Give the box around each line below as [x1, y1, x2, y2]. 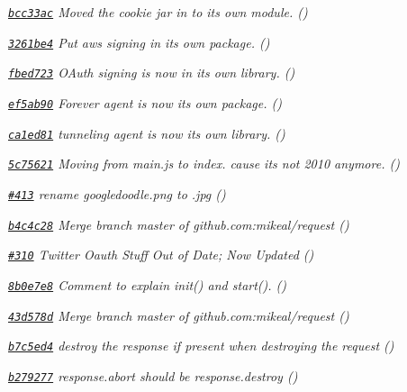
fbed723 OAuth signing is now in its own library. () [8, 63, 295, 82]
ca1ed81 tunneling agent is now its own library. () [8, 123, 285, 142]
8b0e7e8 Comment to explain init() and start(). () [8, 275, 287, 294]
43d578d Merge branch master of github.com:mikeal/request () [8, 305, 349, 324]
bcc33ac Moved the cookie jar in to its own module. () [8, 3, 308, 21]
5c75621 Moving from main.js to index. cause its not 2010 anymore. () [8, 154, 400, 173]
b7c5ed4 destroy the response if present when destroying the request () [8, 336, 394, 355]
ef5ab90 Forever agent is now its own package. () [8, 93, 282, 112]
